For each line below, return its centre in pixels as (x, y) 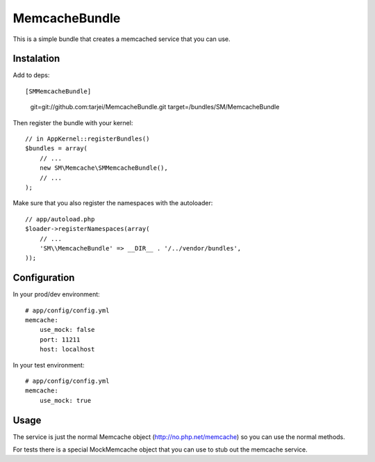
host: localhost (67, 349)
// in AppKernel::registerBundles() (87, 139)
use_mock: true (65, 400)
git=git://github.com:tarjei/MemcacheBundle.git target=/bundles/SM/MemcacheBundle (155, 107)
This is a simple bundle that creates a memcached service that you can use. (122, 39)
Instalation (36, 59)
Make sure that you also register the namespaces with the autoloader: (113, 203)
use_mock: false (67, 330)
